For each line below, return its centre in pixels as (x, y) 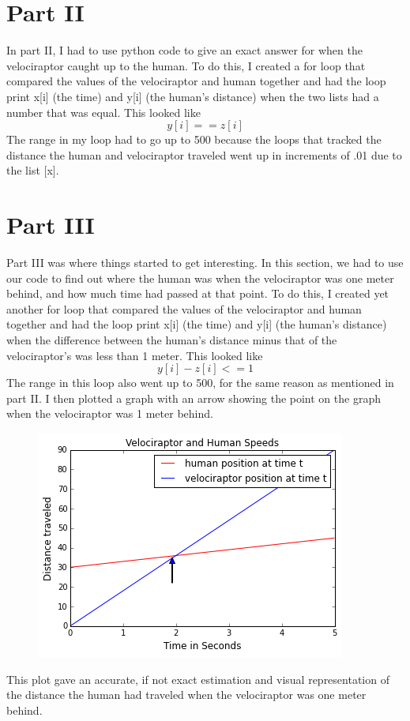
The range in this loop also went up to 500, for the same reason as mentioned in (200, 383)
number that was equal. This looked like (103, 112)
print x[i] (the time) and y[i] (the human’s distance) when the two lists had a (193, 96)
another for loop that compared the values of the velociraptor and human (184, 308)
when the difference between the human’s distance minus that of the (172, 339)
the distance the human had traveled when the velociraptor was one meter (186, 695)
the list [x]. (33, 170)
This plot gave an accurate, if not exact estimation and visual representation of (198, 679)
